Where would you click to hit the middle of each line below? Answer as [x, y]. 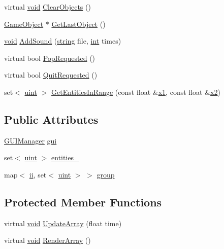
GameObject [24, 24]
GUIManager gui [30, 140]
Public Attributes [51, 119]
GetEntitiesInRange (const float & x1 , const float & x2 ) [136, 92]
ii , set [38, 174]
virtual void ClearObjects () [47, 7]
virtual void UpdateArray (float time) [63, 223]
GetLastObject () [78, 24]
